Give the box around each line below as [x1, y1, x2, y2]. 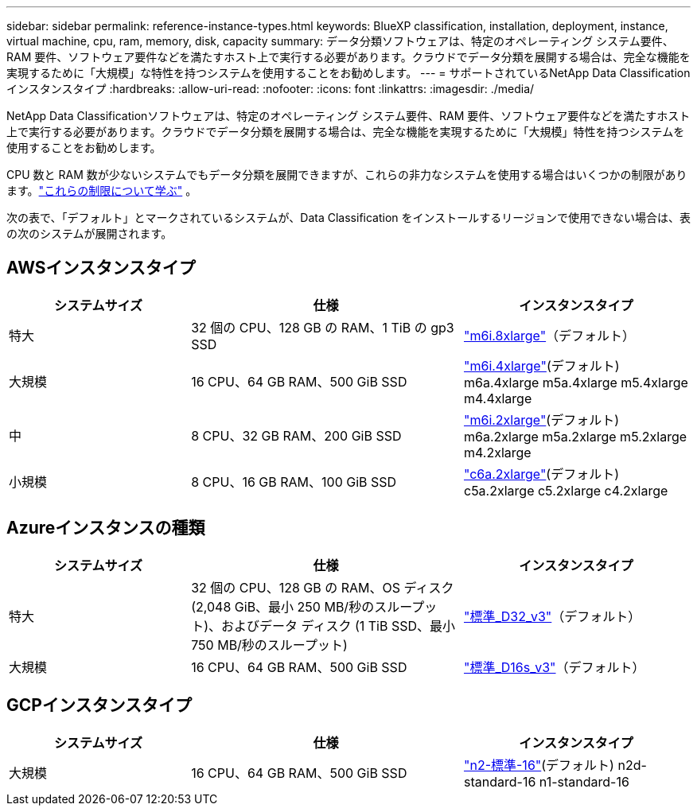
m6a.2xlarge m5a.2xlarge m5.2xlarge [463, 428, 687, 445]
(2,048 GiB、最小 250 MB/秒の [191, 598, 375, 615]
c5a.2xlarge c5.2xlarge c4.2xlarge [463, 482, 668, 499]
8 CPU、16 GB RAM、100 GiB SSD [191, 473, 397, 490]
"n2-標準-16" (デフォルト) [463, 756, 614, 773]
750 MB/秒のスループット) [191, 636, 348, 653]
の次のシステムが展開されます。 [6, 227, 173, 240]
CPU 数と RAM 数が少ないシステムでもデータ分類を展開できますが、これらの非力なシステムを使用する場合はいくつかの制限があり [6, 168, 687, 181]
